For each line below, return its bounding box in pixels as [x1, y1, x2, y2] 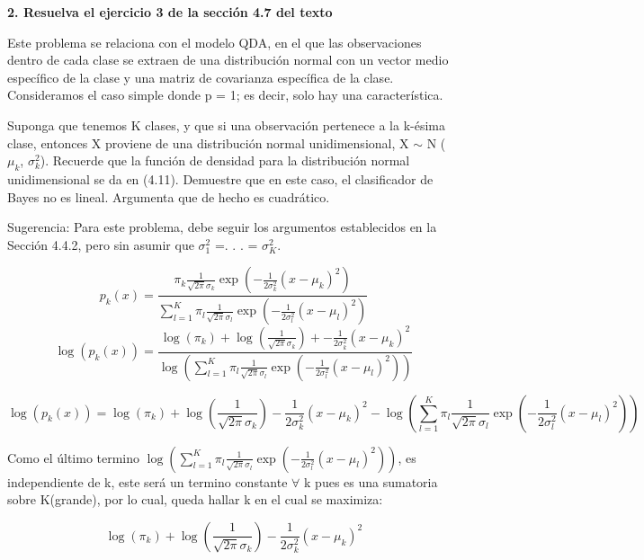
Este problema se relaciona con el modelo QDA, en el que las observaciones [7, 32, 422, 51]
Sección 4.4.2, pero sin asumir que [7, 235, 194, 253]
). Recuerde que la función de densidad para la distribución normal [40, 151, 410, 170]
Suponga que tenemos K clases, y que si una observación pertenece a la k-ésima [7, 115, 445, 134]
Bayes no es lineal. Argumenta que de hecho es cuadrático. [7, 187, 330, 206]
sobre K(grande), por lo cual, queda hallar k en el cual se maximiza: [7, 490, 383, 509]
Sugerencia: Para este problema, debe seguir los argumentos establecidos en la [7, 218, 437, 236]
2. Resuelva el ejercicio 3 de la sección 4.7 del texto [7, 3, 333, 21]
